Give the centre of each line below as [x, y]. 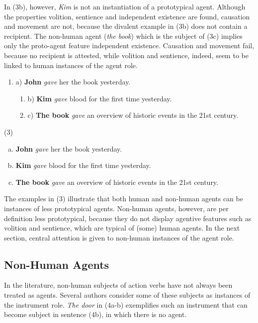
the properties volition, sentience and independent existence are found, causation [127, 16]
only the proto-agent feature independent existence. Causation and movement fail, [129, 45]
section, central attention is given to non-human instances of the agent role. [119, 237]
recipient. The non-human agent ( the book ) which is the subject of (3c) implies [123, 36]
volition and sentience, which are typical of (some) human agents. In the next [122, 228]
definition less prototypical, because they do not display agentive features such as [128, 218]
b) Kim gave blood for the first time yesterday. [100, 98]
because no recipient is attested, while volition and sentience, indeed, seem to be [126, 55]
